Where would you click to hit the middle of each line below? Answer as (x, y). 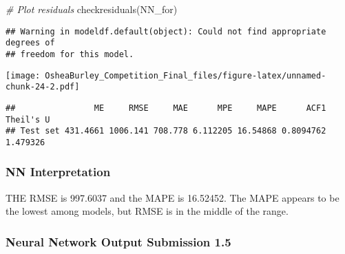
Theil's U (28, 119)
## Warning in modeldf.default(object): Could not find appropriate (166, 31)
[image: (23, 75)
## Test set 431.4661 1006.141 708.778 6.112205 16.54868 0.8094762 (166, 131)
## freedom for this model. (70, 54)
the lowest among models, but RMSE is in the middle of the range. (147, 211)
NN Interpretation (58, 172)
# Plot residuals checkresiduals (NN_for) (92, 9)
